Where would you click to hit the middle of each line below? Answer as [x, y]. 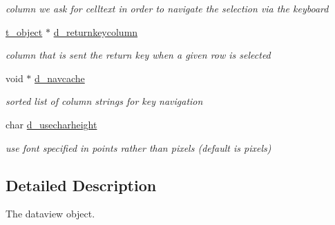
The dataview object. [50, 214]
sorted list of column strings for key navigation [104, 101]
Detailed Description [81, 185]
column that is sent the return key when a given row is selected [138, 55]
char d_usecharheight [51, 124]
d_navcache [60, 78]
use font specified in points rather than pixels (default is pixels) [138, 147]
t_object [24, 31]
